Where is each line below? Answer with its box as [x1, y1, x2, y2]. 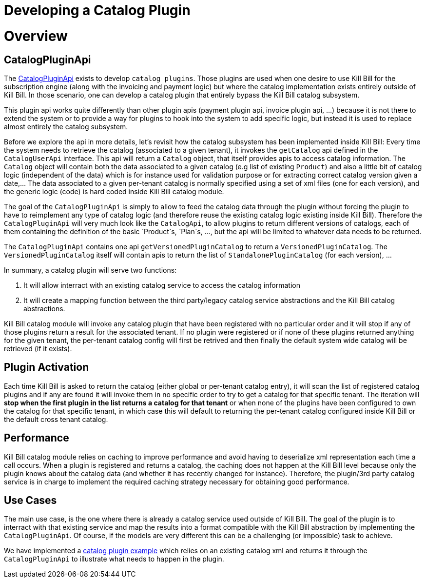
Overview [4, 27, 68, 44]
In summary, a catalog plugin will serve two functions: [4, 265, 177, 274]
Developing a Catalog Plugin [4, 2, 191, 19]
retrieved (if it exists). [4, 344, 72, 353]
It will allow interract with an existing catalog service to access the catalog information [23, 281, 300, 289]
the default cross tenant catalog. [4, 415, 108, 423]
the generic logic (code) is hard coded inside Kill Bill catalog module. [4, 187, 224, 196]
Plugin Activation [4, 361, 89, 374]
